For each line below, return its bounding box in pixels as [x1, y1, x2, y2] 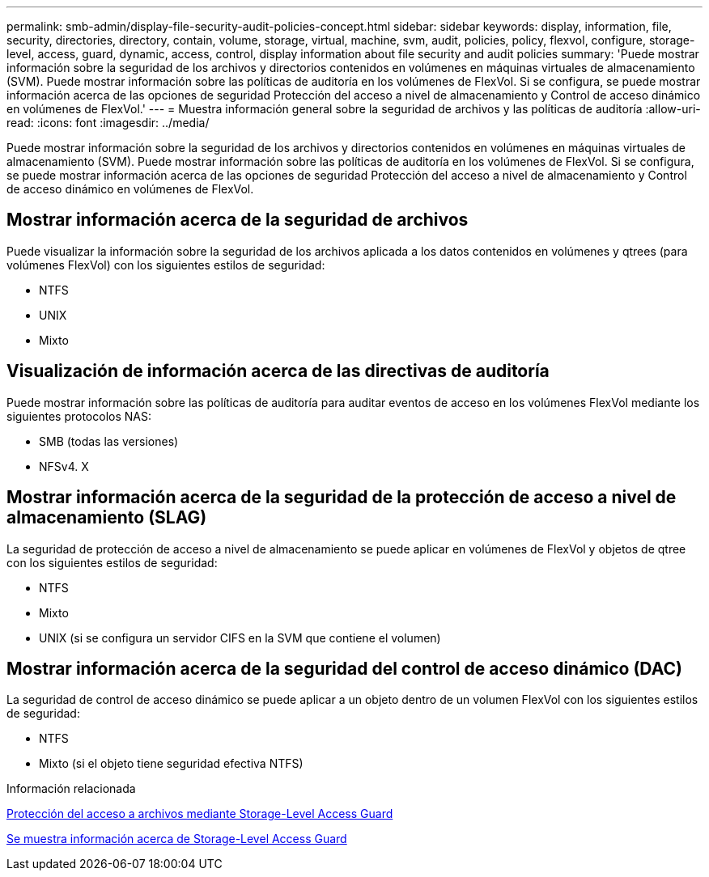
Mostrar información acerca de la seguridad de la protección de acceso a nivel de [6, 487, 677, 508]
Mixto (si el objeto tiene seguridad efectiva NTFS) [39, 756, 304, 771]
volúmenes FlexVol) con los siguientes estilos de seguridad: [6, 257, 325, 272]
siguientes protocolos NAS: [6, 409, 151, 423]
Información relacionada [6, 782, 136, 796]
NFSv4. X [39, 459, 89, 473]
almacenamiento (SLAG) [6, 507, 207, 528]
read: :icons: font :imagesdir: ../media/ [6, 116, 210, 129]
